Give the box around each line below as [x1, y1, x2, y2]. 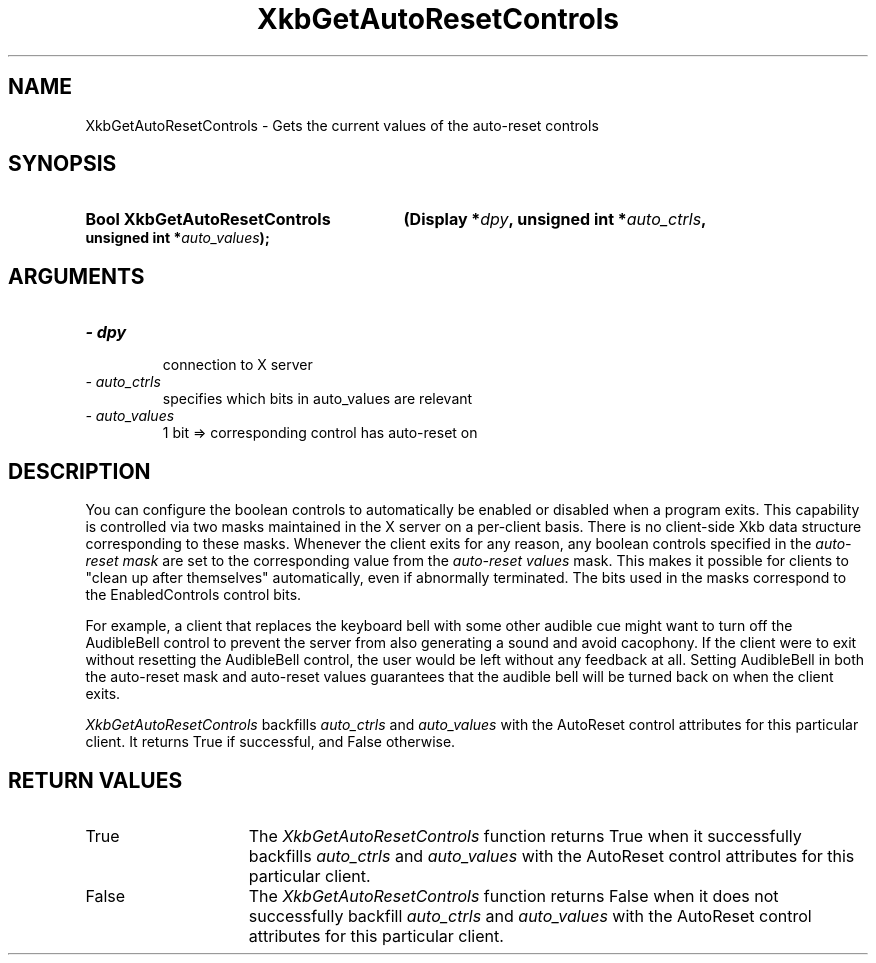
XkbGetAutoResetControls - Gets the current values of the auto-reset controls [85, 116, 599, 134]
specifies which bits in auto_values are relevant [162, 390, 473, 408]
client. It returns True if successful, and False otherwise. [85, 733, 456, 751]
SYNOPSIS [8, 151, 117, 177]
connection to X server [162, 356, 313, 374]
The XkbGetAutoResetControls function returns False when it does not [248, 885, 779, 906]
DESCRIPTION [8, 458, 151, 484]
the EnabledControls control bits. [85, 586, 302, 604]
